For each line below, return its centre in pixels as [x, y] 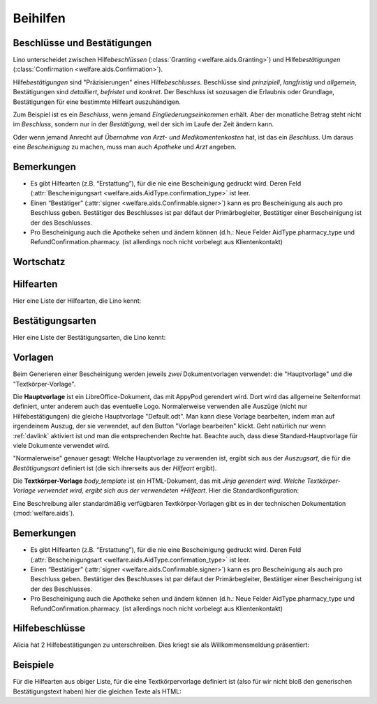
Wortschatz [39, 262]
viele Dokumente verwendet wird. [61, 445]
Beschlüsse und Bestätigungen [82, 43]
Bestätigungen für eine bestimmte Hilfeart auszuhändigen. [97, 102]
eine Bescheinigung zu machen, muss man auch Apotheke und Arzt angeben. [125, 147]
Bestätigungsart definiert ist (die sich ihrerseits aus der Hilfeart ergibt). [115, 468]
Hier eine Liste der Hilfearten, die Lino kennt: [77, 301]
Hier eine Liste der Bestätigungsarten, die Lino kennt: [89, 338]
